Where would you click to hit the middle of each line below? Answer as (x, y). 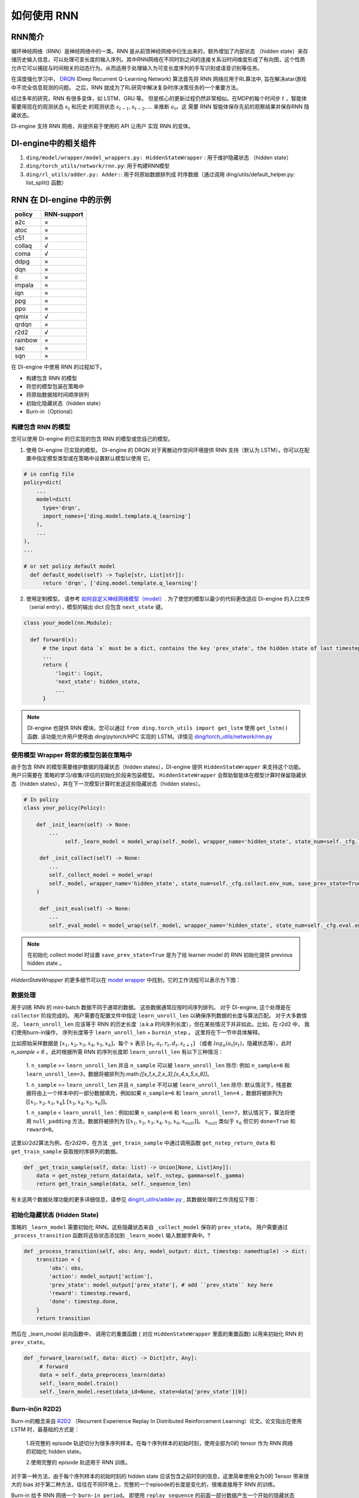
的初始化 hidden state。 (55, 1451)
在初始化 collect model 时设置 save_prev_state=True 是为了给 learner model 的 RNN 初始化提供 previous (160, 955)
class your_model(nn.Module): (68, 623)
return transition (63, 1319)
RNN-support (64, 215)
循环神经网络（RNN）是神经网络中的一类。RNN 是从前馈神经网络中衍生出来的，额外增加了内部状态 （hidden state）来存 (159, 52)
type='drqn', (62, 508)
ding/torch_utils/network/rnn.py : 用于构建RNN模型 (98, 166)
